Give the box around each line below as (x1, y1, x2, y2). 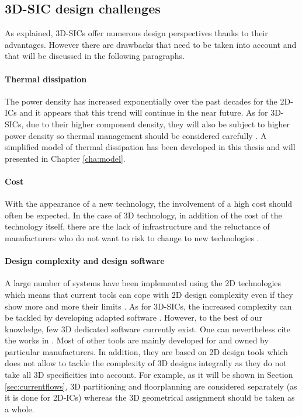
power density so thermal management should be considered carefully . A (5, 129, 267, 141)
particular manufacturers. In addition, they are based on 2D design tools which (5, 345, 288, 357)
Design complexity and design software (5, 255, 165, 267)
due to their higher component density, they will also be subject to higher (26, 117, 290, 130)
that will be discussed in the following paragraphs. (5, 50, 185, 62)
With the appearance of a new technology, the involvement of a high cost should (5, 197, 293, 210)
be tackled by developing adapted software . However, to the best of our (5, 311, 262, 324)
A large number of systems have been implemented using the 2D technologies (5, 277, 282, 289)
